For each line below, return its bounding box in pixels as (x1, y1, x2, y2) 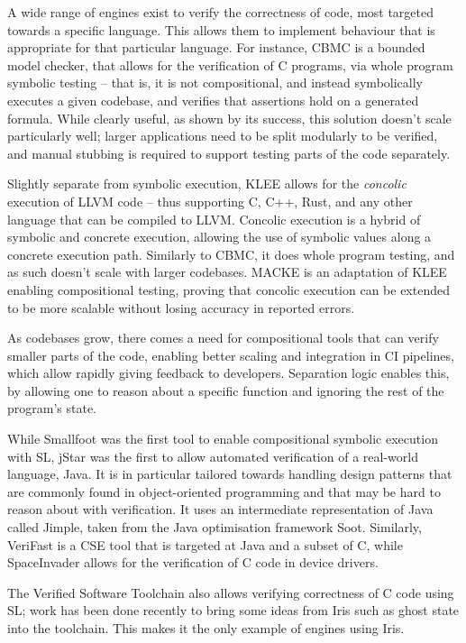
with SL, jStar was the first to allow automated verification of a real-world (7, 446, 418, 465)
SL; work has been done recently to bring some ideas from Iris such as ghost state (7, 601, 460, 620)
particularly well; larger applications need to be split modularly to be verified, (7, 126, 438, 145)
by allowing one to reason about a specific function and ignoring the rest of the (7, 381, 444, 400)
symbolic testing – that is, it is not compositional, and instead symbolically (7, 73, 423, 92)
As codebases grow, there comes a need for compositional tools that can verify (7, 328, 439, 347)
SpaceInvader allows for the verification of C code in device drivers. (7, 553, 379, 572)
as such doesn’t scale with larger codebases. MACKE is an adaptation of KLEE (7, 262, 447, 281)
